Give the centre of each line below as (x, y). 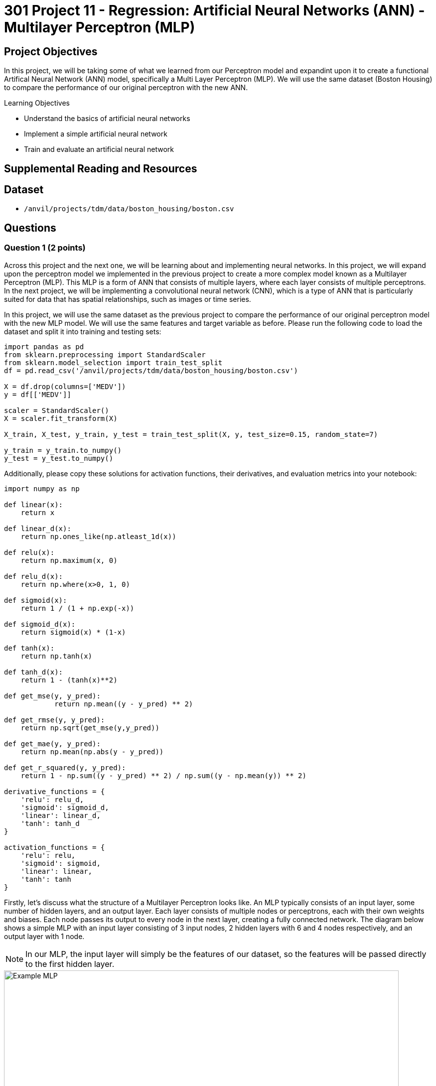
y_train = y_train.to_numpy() (63, 450)
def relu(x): (29, 552)
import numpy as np (42, 488)
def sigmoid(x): (36, 600)
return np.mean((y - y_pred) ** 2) (124, 704)
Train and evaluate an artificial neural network (99, 149)
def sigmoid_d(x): (40, 624)
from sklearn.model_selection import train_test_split (113, 362)
